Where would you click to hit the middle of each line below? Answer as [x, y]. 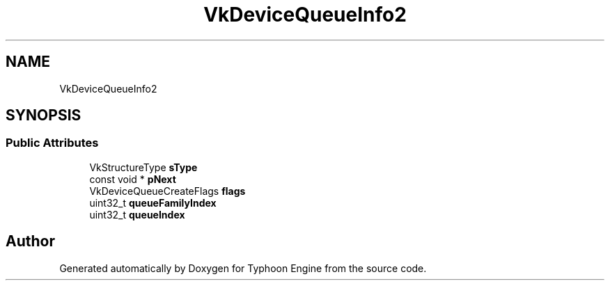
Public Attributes [52, 143]
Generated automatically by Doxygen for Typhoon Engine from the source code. [243, 268]
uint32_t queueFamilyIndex [153, 202]
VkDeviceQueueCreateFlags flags [167, 191]
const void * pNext [133, 179]
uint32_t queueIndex [137, 214]
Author [30, 241]
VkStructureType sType [143, 167]
